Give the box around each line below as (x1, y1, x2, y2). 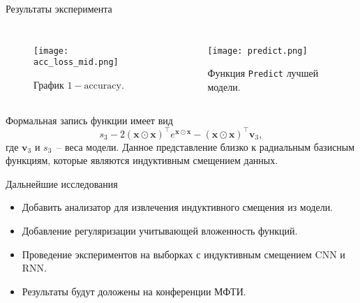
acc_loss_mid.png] (33, 57, 119, 68)
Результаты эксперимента (6, 1, 112, 15)
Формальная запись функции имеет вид (6, 112, 173, 127)
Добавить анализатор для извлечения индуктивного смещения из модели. (22, 200, 333, 214)
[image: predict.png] (207, 45, 308, 56)
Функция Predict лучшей (207, 66, 319, 80)
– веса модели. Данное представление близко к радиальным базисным (57, 139, 355, 154)
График (33, 77, 64, 91)
